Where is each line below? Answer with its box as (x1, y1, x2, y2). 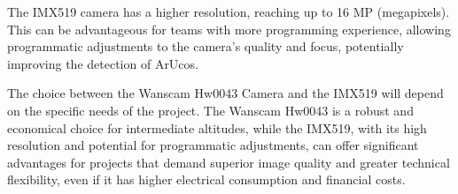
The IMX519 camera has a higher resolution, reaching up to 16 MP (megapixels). (7, 3, 450, 20)
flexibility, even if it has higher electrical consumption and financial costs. (7, 170, 406, 189)
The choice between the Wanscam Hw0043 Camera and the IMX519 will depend (7, 84, 444, 102)
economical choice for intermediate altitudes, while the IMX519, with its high (7, 118, 427, 137)
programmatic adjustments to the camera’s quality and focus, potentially (7, 37, 404, 56)
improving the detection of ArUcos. (7, 54, 198, 72)
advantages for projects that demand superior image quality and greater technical (7, 153, 450, 171)
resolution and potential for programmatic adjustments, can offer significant (7, 136, 419, 154)
